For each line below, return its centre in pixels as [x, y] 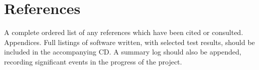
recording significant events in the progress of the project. [93, 61]
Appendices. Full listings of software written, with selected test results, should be [129, 42]
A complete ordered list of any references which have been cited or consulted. [124, 32]
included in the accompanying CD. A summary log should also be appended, [123, 52]
